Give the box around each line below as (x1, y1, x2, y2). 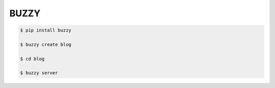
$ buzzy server (20, 70, 58, 76)
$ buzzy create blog (20, 41, 71, 47)
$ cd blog (20, 56, 45, 62)
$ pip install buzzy (20, 27, 71, 33)
